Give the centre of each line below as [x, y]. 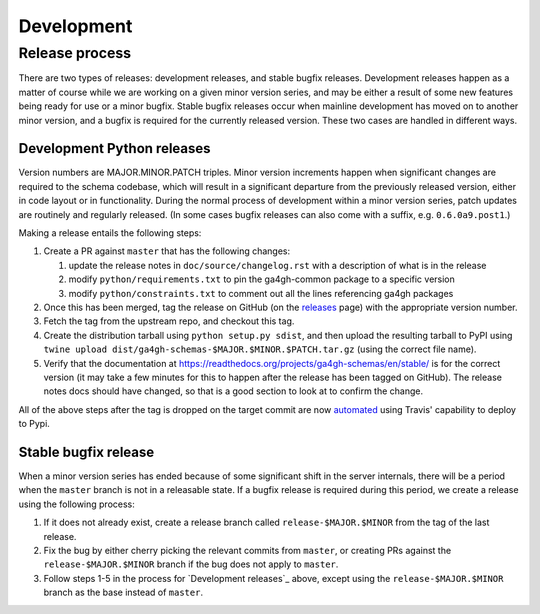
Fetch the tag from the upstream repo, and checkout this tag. [169, 321]
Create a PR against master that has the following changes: [167, 251]
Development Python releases [114, 148]
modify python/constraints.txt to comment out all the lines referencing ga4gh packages [261, 293]
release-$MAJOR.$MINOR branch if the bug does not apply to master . [191, 564]
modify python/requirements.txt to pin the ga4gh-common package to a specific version [261, 279]
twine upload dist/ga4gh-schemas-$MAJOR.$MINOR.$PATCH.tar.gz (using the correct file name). [260, 349]
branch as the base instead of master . [123, 592]
